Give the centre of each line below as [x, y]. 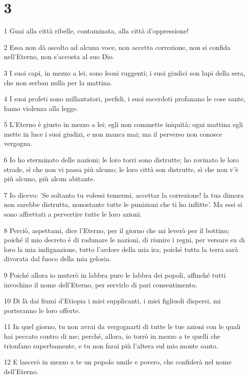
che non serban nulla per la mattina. [58, 82]
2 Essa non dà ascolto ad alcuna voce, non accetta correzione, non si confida [117, 47]
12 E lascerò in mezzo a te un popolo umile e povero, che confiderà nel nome [118, 362]
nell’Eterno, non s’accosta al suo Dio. [59, 56]
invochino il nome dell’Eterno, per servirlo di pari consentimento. [101, 284]
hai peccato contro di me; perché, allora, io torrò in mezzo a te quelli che [112, 336]
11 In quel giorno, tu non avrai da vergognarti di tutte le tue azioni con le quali [122, 326]
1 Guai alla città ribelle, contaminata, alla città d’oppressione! [96, 31]
